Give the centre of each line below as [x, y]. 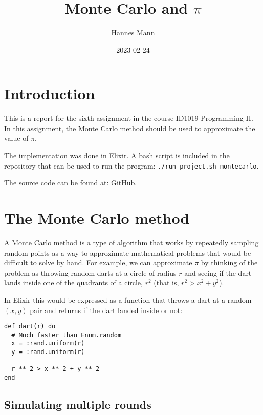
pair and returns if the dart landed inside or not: [106, 310]
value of [16, 138]
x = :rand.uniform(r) [48, 344]
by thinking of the [229, 263]
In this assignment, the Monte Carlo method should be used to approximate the [130, 128]
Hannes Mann [133, 33]
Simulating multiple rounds [78, 404]
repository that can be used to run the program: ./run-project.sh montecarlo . [131, 165]
